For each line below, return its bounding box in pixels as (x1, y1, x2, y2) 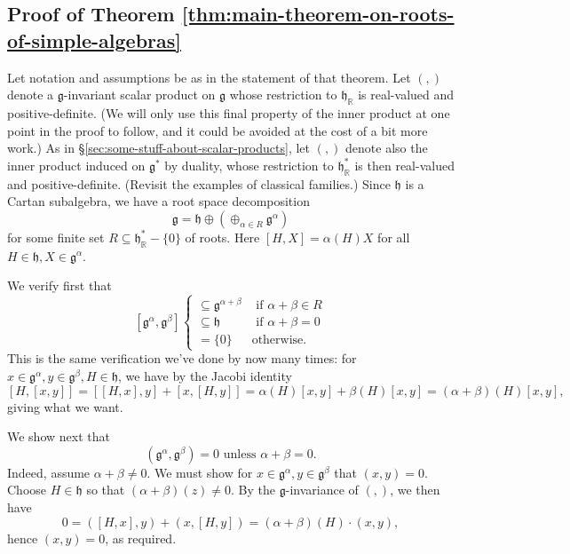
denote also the (345, 138, 428, 157)
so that (86, 480, 125, 499)
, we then (390, 480, 440, 499)
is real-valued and (358, 85, 455, 104)
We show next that (7, 427, 110, 446)
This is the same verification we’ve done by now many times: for (7, 349, 357, 368)
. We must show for (146, 463, 253, 481)
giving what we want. (7, 397, 123, 415)
